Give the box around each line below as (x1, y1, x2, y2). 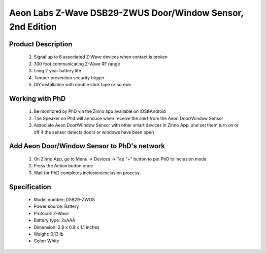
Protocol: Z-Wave (33, 210, 69, 216)
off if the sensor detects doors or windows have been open (33, 129, 154, 135)
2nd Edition (9, 21, 57, 32)
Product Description (9, 40, 72, 48)
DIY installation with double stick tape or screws (33, 81, 132, 87)
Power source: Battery (33, 203, 79, 209)
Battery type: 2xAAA (33, 217, 76, 223)
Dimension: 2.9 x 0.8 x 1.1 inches (33, 224, 100, 230)
